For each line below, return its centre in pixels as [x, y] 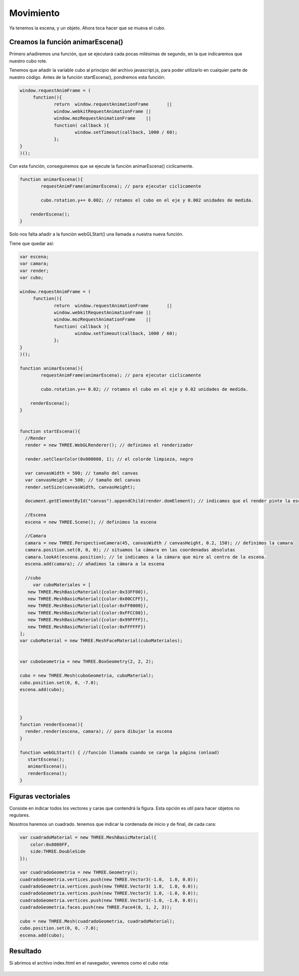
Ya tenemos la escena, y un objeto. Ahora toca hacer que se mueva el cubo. [87, 28]
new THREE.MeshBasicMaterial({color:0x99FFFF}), [88, 620]
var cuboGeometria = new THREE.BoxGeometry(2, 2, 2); [87, 662]
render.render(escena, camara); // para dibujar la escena [99, 732]
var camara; [34, 264]
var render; [34, 270]
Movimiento [34, 13]
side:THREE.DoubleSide [58, 852]
